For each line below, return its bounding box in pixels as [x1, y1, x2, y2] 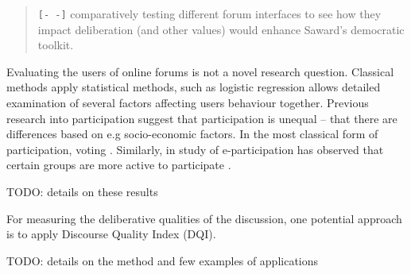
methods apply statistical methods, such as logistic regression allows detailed [6, 79, 381, 95]
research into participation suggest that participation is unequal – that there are [6, 110, 397, 126]
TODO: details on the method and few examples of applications [6, 252, 319, 268]
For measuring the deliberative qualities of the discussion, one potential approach [6, 210, 402, 226]
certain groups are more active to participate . [6, 156, 231, 173]
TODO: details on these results [6, 183, 158, 199]
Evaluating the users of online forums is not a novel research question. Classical [6, 63, 394, 79]
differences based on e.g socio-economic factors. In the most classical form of [6, 125, 378, 142]
